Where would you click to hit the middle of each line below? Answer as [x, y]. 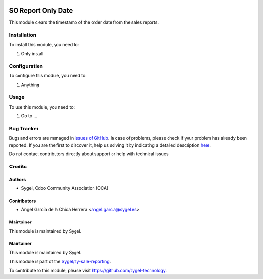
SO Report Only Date [41, 10]
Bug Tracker [24, 128]
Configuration [26, 66]
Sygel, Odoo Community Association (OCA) [65, 188]
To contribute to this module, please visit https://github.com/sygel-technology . [88, 270]
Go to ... [29, 116]
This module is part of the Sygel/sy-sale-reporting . [60, 261]
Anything [30, 85]
